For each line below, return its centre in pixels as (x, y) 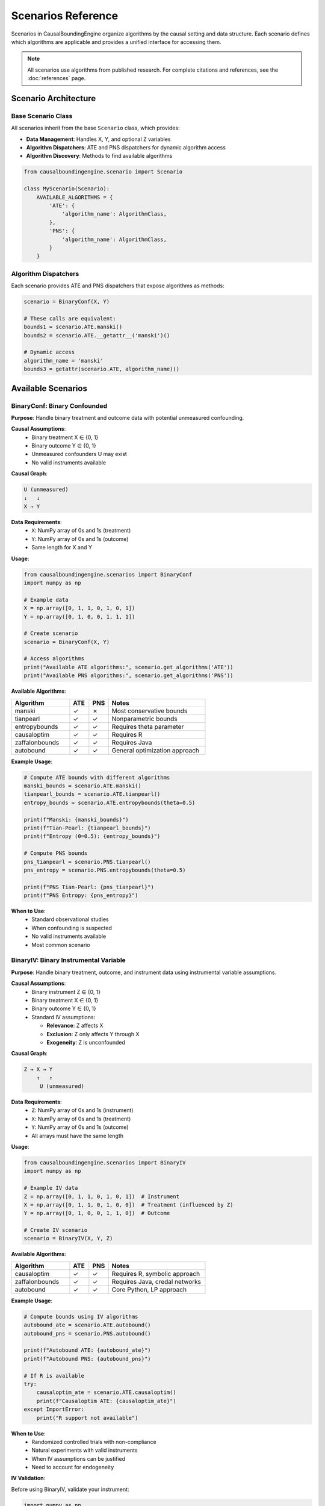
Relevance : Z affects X (75, 1026)
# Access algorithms (54, 659)
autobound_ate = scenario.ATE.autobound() (87, 1325)
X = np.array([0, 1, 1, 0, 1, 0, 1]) (79, 608)
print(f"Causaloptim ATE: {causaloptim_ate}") (107, 1401)
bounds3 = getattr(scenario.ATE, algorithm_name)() (102, 369)
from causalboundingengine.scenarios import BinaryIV (105, 1162)
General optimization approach (156, 750)
